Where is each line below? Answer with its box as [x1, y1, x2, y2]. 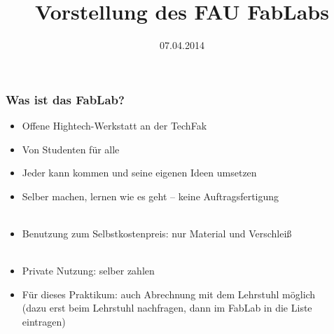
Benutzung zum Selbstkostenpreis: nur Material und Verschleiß [22, 225, 292, 240]
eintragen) [22, 314, 66, 328]
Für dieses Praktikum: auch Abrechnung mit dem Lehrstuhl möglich [22, 286, 316, 301]
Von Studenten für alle [22, 141, 120, 156]
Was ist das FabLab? [6, 90, 125, 108]
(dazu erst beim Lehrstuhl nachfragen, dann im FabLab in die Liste [22, 300, 312, 315]
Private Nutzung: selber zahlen [22, 263, 155, 278]
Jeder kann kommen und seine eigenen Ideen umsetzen [22, 165, 257, 180]
